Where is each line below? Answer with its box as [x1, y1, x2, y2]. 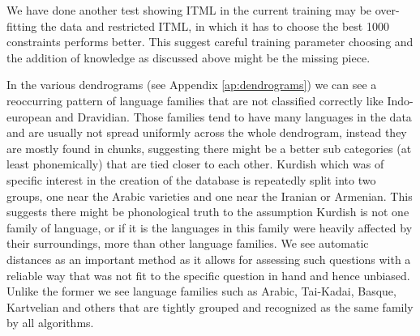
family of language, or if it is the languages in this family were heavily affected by [6, 219, 413, 236]
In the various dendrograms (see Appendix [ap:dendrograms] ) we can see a [6, 76, 377, 93]
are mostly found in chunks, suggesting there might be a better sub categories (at [6, 139, 412, 156]
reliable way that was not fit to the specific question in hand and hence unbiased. [6, 266, 410, 283]
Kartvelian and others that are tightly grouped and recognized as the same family [6, 298, 414, 315]
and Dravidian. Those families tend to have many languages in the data [55, 108, 412, 125]
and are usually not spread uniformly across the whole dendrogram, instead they [6, 124, 407, 141]
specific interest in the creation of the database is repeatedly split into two [6, 171, 376, 188]
